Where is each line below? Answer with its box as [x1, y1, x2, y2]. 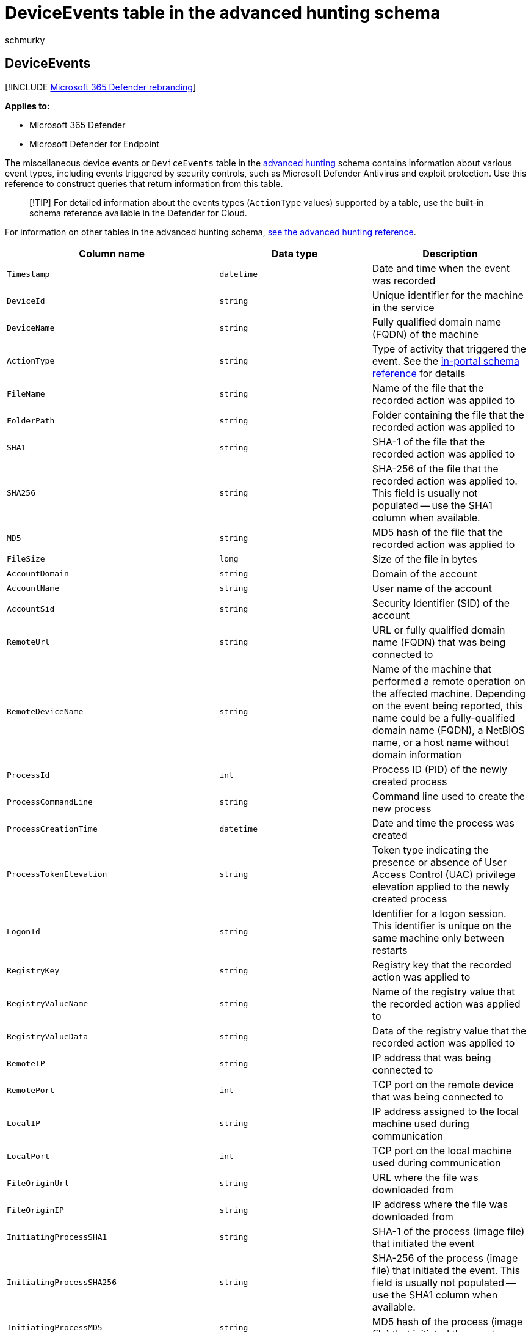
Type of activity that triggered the [372, 342, 527, 355]
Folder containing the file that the [372, 408, 524, 421]
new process [372, 802, 432, 814]
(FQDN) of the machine [372, 328, 479, 340]
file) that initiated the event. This [372, 1264, 520, 1276]
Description [422, 247, 478, 260]
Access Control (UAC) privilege [372, 868, 516, 880]
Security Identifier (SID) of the [372, 596, 510, 609]
